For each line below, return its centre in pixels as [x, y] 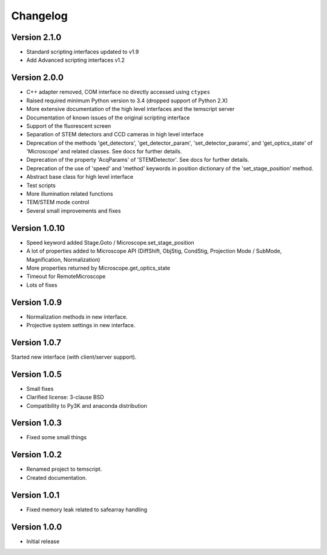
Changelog [39, 16]
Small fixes [40, 388]
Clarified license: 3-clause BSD [65, 397]
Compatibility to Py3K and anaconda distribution [87, 405]
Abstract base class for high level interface [80, 177]
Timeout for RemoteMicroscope [66, 276]
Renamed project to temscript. [64, 469]
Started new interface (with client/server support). [74, 357]
